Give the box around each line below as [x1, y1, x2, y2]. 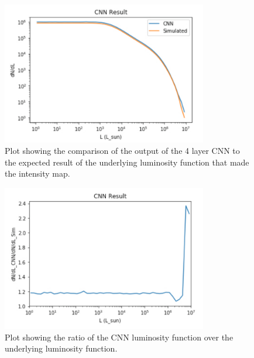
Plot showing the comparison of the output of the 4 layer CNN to [5, 144, 240, 157]
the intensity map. [5, 167, 70, 180]
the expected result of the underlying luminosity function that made [5, 156, 249, 168]
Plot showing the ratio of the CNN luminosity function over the [5, 331, 234, 343]
